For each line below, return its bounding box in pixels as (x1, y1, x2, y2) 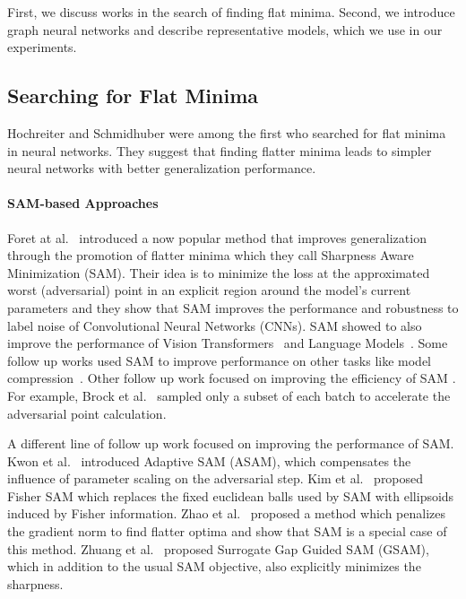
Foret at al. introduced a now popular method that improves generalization (7, 228, 427, 247)
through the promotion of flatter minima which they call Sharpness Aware (7, 246, 414, 265)
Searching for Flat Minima (7, 82, 259, 109)
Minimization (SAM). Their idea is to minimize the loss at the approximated (7, 263, 430, 282)
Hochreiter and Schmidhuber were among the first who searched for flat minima (7, 123, 446, 142)
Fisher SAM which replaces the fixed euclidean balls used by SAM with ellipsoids (7, 486, 454, 505)
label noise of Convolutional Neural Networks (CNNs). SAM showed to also (7, 316, 422, 334)
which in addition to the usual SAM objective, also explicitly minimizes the (7, 557, 421, 576)
